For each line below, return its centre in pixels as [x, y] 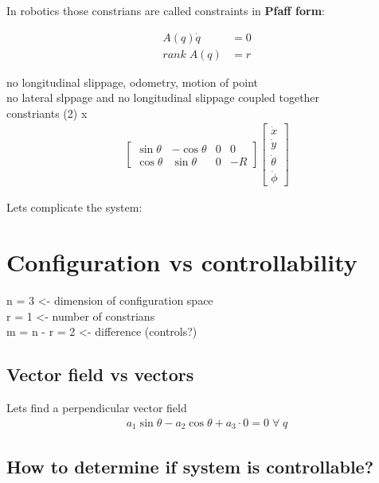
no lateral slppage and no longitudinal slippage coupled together [163, 97]
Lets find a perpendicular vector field [97, 408]
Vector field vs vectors [100, 374]
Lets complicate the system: [74, 207]
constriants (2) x [47, 113]
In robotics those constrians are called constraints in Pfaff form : [166, 10]
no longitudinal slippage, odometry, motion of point [132, 82]
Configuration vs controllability [182, 262]
